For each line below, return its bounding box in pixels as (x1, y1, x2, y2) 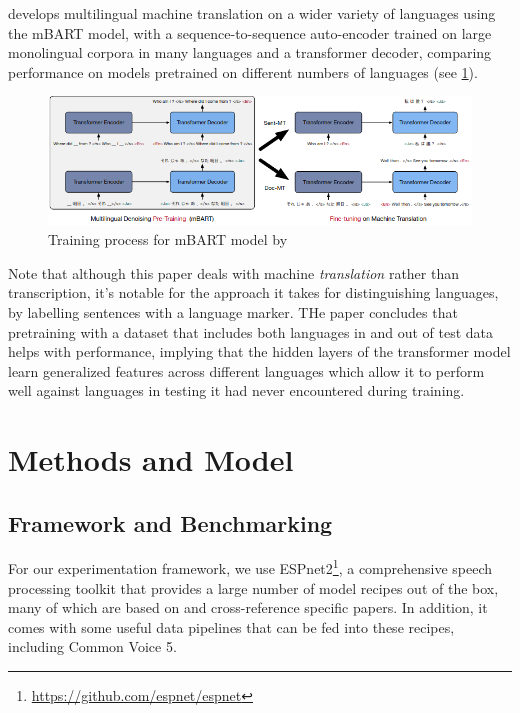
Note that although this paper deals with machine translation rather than (8, 262, 459, 283)
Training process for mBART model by (48, 229, 288, 250)
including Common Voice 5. (8, 636, 177, 657)
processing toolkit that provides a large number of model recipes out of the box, (8, 577, 499, 598)
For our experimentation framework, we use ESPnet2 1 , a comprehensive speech (8, 555, 493, 579)
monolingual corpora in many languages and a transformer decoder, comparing (8, 42, 492, 63)
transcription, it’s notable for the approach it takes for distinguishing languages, (8, 282, 499, 303)
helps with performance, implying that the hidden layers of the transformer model (8, 341, 511, 362)
